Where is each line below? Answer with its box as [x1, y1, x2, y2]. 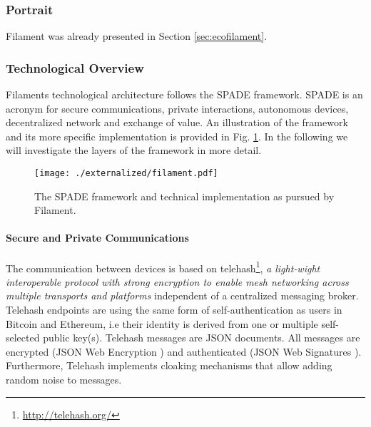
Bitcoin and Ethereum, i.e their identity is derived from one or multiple [6, 316, 318, 331]
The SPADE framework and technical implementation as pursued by [34, 188, 335, 203]
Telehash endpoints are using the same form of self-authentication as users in [6, 302, 342, 317]
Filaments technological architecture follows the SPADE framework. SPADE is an [6, 87, 363, 102]
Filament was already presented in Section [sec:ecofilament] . [6, 29, 268, 43]
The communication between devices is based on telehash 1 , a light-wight [6, 258, 320, 275]
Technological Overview [6, 58, 144, 76]
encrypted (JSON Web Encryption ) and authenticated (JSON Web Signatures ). [6, 344, 362, 359]
